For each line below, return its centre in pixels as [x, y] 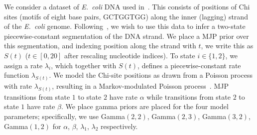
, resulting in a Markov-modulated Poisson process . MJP [140, 86]
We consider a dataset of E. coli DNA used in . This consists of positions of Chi [127, 6]
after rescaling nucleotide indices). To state [129, 55]
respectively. [119, 126]
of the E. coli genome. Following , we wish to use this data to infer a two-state [125, 26]
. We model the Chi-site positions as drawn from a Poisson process [151, 75]
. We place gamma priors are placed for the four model [145, 106]
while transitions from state [189, 96]
